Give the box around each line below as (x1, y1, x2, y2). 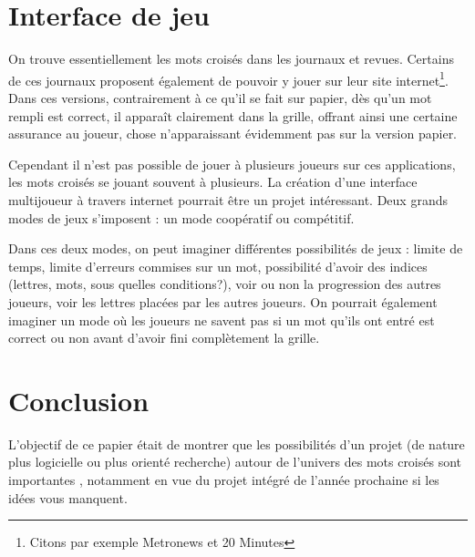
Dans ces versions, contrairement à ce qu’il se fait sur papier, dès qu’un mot (8, 88, 432, 107)
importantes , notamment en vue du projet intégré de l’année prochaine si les (8, 470, 439, 489)
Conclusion (8, 381, 150, 418)
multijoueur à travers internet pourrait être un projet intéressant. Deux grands (8, 190, 448, 209)
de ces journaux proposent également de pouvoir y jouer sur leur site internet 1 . (8, 67, 449, 89)
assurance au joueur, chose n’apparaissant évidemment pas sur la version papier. (8, 124, 458, 143)
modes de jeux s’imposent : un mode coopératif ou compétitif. (8, 208, 355, 227)
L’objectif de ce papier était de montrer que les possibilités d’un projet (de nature (8, 434, 465, 453)
